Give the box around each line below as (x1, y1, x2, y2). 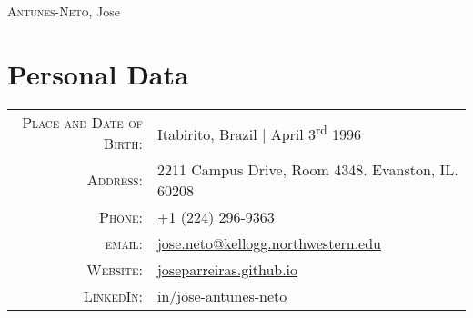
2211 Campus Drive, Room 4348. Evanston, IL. (156, 158, 458, 180)
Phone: (99, 205, 143, 227)
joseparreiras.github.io (156, 258, 298, 280)
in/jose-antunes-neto (156, 284, 287, 306)
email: (105, 232, 143, 253)
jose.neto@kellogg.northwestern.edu (156, 232, 382, 253)
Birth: (103, 132, 143, 154)
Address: (86, 169, 143, 191)
